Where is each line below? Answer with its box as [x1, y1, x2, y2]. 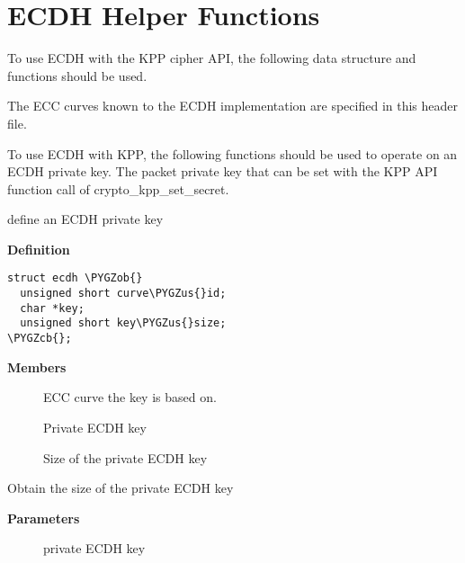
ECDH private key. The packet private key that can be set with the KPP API [7, 162, 438, 181]
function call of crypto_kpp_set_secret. [7, 179, 229, 198]
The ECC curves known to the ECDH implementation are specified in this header [7, 96, 459, 115]
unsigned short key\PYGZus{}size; [20, 317, 227, 330]
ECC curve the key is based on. [43, 388, 217, 407]
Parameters [7, 508, 80, 527]
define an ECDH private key [7, 210, 164, 228]
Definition [7, 239, 70, 258]
